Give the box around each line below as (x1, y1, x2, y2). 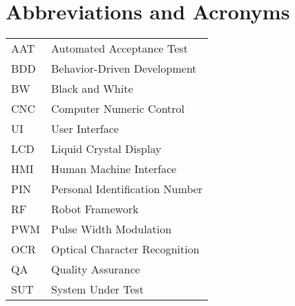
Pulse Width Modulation (51, 221, 172, 237)
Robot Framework (51, 201, 139, 217)
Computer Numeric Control (51, 100, 185, 117)
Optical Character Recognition (51, 241, 200, 258)
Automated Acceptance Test (51, 40, 188, 57)
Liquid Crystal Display (51, 141, 162, 157)
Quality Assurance (51, 261, 140, 278)
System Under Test (51, 281, 144, 298)
